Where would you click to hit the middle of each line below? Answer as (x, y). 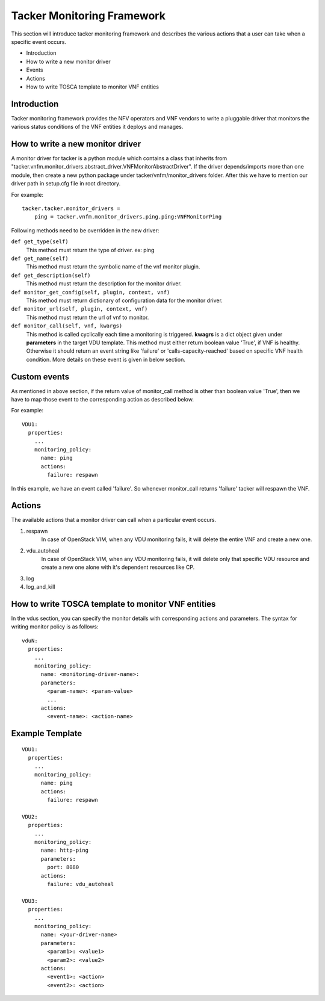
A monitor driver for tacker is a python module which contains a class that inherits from (119, 158)
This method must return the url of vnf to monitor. (88, 317)
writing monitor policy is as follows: (55, 627)
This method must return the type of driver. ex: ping (90, 250)
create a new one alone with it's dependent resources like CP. (118, 567)
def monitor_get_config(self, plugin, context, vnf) (91, 292)
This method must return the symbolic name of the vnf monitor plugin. (113, 267)
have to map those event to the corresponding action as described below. (102, 399)
